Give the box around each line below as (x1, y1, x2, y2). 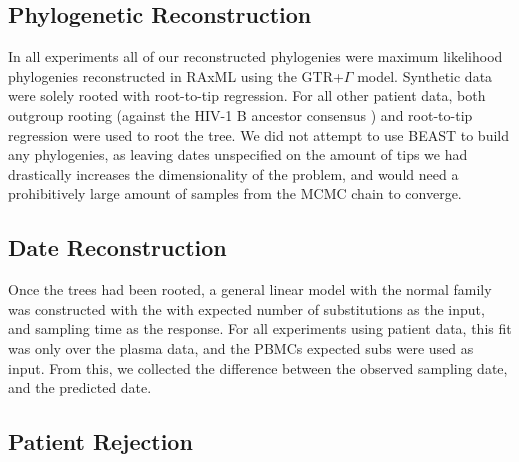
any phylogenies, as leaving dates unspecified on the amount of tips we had (8, 144, 468, 165)
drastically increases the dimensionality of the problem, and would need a (8, 163, 459, 184)
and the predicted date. (8, 377, 152, 398)
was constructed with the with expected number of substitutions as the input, (8, 298, 485, 319)
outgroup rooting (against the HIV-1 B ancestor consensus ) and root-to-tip (8, 104, 473, 125)
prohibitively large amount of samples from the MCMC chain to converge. (8, 183, 462, 204)
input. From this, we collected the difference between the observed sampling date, (8, 357, 508, 378)
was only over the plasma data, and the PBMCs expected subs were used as (8, 337, 474, 358)
